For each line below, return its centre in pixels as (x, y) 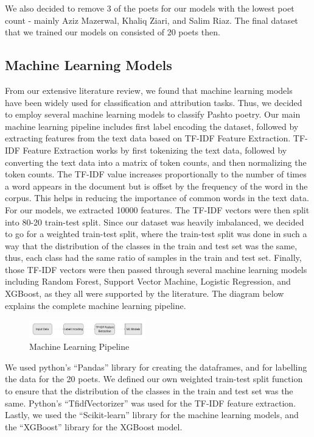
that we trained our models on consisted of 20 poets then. (113, 32)
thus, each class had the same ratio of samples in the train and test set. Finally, (153, 258)
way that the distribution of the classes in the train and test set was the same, (151, 245)
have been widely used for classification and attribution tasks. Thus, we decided (154, 102)
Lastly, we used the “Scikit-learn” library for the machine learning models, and (152, 415)
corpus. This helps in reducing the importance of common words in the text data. (157, 198)
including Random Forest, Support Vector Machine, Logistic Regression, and (148, 281)
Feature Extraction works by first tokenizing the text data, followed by (155, 150)
